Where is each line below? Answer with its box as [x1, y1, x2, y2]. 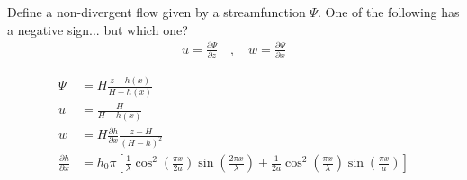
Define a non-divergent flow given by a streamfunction [7, 3, 306, 21]
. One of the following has [317, 3, 460, 21]
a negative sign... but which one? [7, 20, 188, 39]
